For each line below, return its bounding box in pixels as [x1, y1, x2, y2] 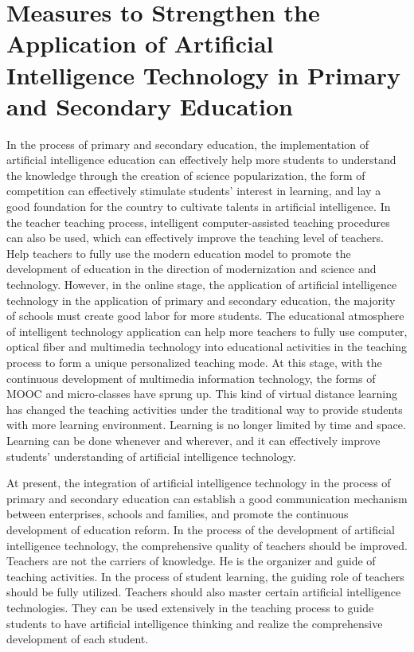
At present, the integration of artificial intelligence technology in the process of [6, 474, 391, 491]
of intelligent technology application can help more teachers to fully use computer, [6, 322, 408, 339]
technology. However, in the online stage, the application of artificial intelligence [6, 276, 397, 293]
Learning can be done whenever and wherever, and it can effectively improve [6, 431, 381, 448]
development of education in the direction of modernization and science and [6, 260, 377, 277]
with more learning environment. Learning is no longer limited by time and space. [6, 416, 406, 433]
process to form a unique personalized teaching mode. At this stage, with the [6, 354, 382, 370]
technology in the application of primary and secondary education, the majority [6, 291, 396, 308]
